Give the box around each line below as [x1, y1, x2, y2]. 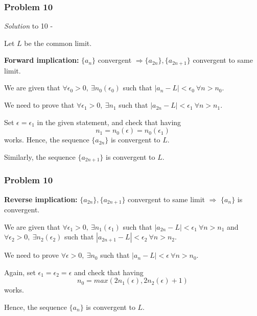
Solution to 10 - [4, 20, 53, 31]
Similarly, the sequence [4, 151, 76, 162]
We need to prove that [4, 100, 75, 110]
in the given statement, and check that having [37, 116, 181, 127]
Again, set [4, 266, 36, 277]
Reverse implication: [4, 193, 78, 204]
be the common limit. [24, 37, 92, 48]
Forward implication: [4, 55, 79, 65]
